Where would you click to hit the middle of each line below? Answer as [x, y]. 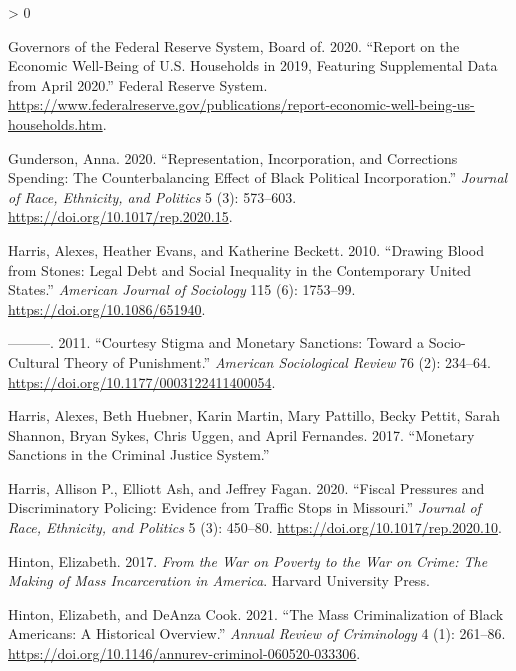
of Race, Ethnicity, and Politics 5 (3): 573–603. [152, 196]
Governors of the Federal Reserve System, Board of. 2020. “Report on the [234, 45]
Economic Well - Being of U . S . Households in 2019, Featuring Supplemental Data [253, 65]
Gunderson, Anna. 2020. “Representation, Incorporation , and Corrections [233, 157]
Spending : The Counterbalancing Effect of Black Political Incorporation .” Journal [258, 177]
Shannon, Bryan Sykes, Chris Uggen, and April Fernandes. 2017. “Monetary [241, 434]
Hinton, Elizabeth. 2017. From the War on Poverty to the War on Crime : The [248, 560]
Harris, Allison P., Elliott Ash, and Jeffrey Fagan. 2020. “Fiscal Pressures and [246, 487]
